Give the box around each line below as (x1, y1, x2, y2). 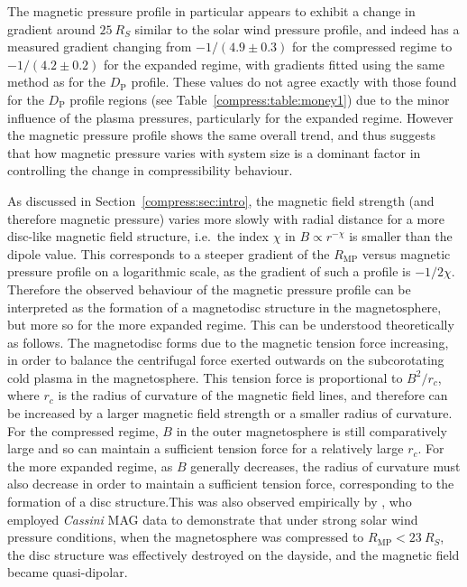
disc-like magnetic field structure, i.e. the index (7, 227, 269, 246)
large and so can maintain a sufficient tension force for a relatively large (7, 439, 404, 458)
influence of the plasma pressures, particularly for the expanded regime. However (7, 107, 453, 126)
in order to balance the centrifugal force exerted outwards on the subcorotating (7, 350, 444, 369)
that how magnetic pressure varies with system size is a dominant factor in (7, 143, 421, 162)
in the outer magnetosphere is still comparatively (176, 421, 447, 440)
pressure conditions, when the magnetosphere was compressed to (7, 527, 364, 546)
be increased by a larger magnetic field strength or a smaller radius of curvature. (7, 404, 453, 423)
